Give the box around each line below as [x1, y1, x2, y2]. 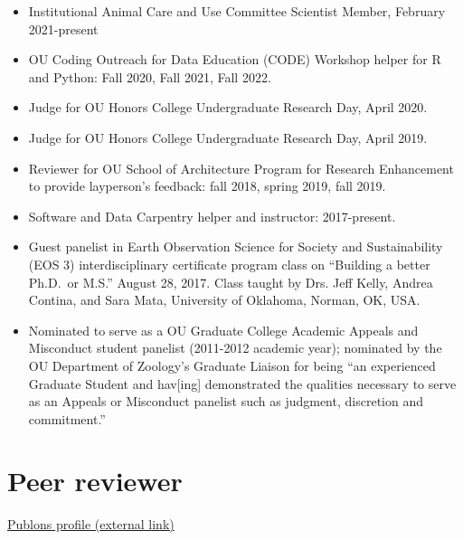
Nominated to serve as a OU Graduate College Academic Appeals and [28, 320, 419, 339]
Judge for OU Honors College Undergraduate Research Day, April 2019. [28, 128, 428, 147]
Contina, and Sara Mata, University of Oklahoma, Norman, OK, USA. [28, 290, 420, 309]
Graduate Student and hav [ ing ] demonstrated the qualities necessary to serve [28, 374, 457, 393]
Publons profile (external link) [7, 515, 175, 534]
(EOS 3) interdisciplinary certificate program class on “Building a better [28, 254, 430, 273]
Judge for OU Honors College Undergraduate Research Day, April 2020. [28, 98, 428, 117]
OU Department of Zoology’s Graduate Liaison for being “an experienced [28, 355, 436, 374]
